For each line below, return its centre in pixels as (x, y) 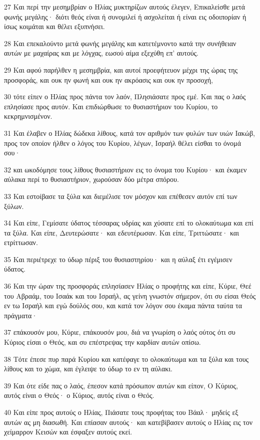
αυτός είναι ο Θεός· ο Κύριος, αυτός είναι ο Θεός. (79, 395)
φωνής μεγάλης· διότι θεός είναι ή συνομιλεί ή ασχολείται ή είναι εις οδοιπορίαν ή (125, 16)
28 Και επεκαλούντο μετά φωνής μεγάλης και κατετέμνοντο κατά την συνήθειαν (120, 43)
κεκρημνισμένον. (28, 116)
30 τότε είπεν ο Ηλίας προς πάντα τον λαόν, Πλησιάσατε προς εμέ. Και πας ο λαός (125, 96)
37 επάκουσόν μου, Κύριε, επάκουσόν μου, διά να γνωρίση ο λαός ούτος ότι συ (120, 332)
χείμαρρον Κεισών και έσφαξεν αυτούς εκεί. (68, 432)
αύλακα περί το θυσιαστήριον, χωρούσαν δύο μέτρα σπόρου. (91, 179)
